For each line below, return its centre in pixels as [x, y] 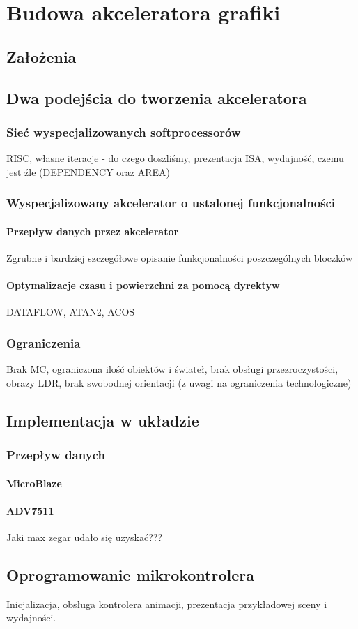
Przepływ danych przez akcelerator [93, 231]
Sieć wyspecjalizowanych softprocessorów [124, 132]
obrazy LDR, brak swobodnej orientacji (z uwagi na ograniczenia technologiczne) [179, 382]
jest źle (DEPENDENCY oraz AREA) [88, 171]
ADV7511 [30, 510]
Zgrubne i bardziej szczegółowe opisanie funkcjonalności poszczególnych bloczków [179, 257]
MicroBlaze [34, 483]
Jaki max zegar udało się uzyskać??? [84, 536]
